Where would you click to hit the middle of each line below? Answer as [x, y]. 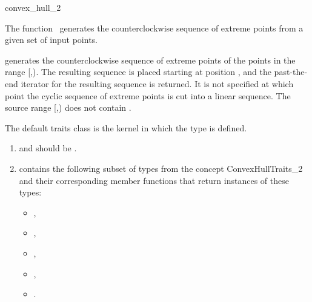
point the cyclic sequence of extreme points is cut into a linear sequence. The [148, 95]
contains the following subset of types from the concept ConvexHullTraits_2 [161, 168]
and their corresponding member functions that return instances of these [154, 180]
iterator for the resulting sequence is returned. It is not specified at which [157, 83]
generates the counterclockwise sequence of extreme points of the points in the [150, 60]
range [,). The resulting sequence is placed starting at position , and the [138, 72]
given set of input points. [51, 40]
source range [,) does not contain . [68, 107]
